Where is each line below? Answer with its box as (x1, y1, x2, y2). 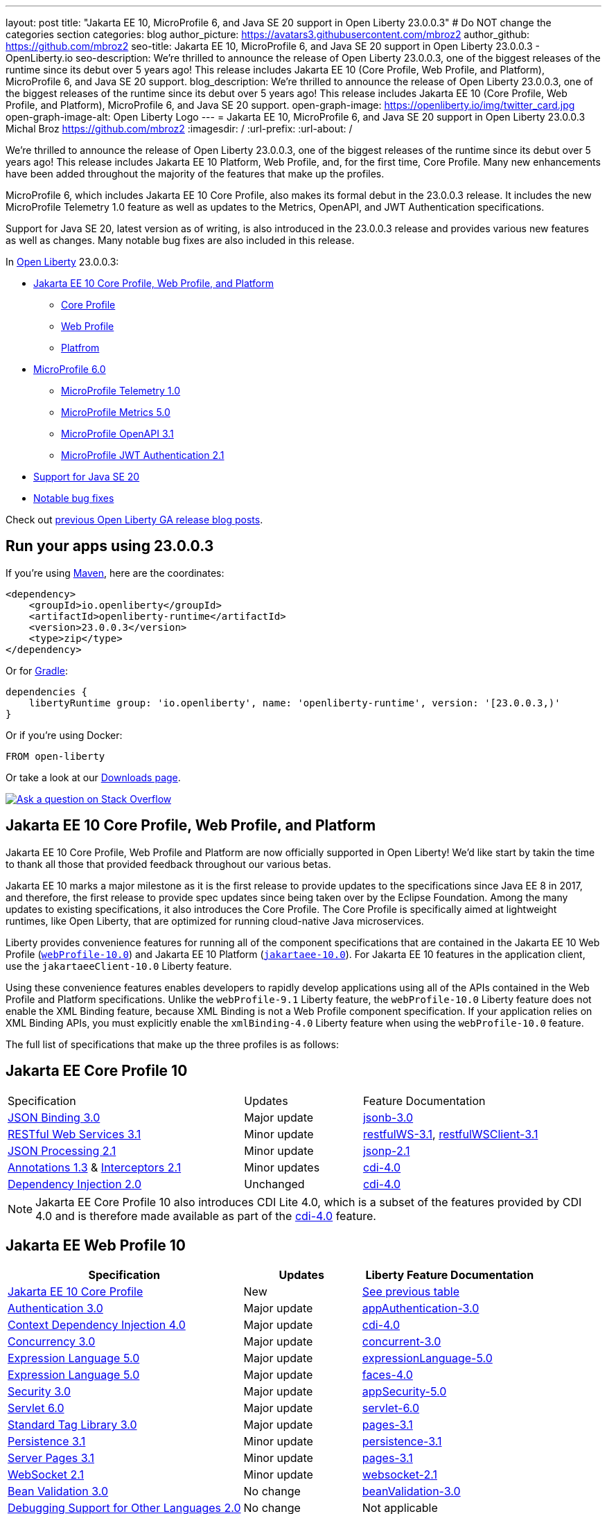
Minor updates (244, 1160, 320, 1174)
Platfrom (61, 342, 100, 354)
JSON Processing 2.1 (8, 1143, 116, 1158)
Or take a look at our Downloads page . (6, 771, 181, 783)
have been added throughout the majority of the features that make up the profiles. (6, 168, 385, 180)
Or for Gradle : (6, 664, 69, 677)
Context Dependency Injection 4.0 (8, 1318, 186, 1332)
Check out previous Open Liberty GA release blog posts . (6, 514, 263, 525)
